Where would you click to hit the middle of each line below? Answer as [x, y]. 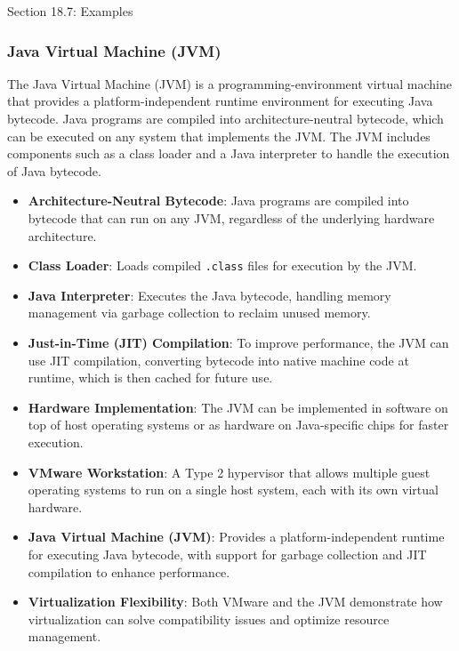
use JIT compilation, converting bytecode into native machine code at [218, 360]
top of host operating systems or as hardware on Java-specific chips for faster [238, 425]
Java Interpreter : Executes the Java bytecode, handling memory [209, 295]
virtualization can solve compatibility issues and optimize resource [209, 619]
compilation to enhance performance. [129, 571]
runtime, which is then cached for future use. [150, 378]
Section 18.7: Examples [70, 11]
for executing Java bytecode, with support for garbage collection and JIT [227, 554]
